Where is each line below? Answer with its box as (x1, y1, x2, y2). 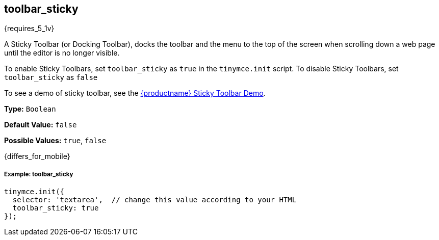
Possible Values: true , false (4, 136, 107, 145)
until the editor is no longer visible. (4, 48, 120, 58)
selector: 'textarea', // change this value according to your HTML (12, 196, 297, 204)
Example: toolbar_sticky (4, 170, 73, 178)
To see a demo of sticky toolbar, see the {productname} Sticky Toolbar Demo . (4, 89, 266, 98)
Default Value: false (4, 120, 77, 129)
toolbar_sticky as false (4, 73, 98, 82)
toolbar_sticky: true (12, 204, 99, 212)
